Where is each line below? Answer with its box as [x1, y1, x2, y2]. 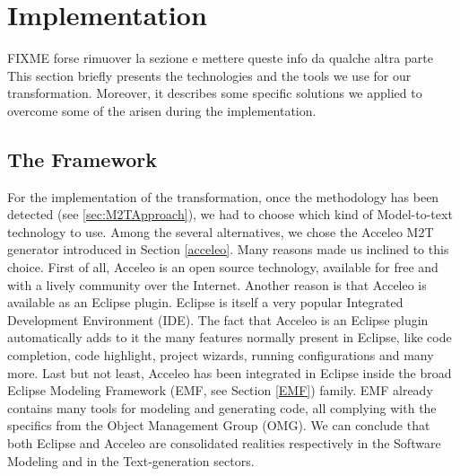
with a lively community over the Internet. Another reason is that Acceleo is [7, 275, 427, 294]
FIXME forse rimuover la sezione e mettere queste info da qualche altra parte [7, 48, 433, 67]
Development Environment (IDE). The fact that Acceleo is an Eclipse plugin [7, 310, 429, 329]
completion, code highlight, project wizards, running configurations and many [7, 346, 434, 365]
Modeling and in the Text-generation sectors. [7, 451, 255, 470]
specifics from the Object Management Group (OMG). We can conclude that [7, 416, 430, 435]
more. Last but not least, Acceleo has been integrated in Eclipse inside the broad [7, 363, 452, 382]
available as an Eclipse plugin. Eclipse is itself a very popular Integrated [7, 293, 404, 312]
